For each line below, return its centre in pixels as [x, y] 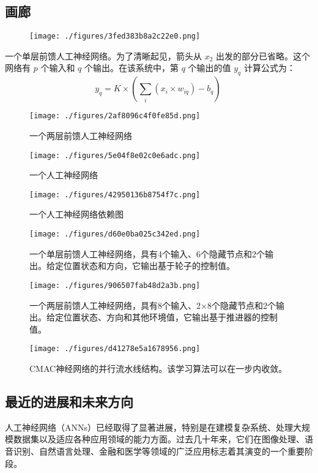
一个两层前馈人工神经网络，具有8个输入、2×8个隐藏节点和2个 [153, 305]
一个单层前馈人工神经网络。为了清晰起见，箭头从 [103, 55]
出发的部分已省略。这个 [263, 55]
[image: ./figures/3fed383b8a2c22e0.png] [115, 36]
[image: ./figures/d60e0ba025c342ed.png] [115, 234]
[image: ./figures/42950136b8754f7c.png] [115, 195]
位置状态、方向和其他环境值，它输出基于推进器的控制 [170, 317]
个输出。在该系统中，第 [131, 68]
